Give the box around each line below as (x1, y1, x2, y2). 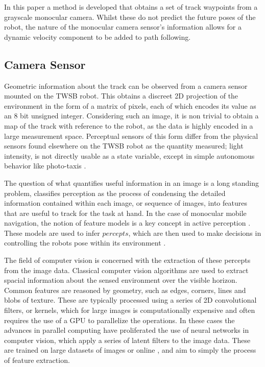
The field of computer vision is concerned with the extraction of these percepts (4, 255, 251, 265)
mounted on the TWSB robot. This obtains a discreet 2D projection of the (4, 90, 238, 101)
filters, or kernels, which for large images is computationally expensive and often (4, 305, 255, 315)
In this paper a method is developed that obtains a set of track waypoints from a (4, 2, 258, 12)
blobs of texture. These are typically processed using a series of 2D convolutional (4, 295, 257, 305)
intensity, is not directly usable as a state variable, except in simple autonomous (4, 150, 255, 161)
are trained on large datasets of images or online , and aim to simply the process (4, 345, 256, 355)
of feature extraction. (4, 355, 70, 365)
